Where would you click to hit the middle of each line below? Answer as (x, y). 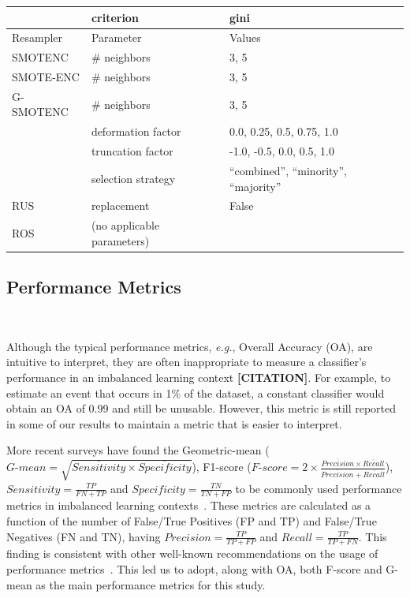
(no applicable (125, 225)
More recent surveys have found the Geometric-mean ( (138, 450)
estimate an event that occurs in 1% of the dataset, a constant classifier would (196, 392)
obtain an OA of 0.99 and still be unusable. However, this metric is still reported (201, 408)
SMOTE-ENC (46, 77)
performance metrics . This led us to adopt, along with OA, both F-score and (194, 568)
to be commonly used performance (319, 488)
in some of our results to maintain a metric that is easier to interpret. (174, 423)
